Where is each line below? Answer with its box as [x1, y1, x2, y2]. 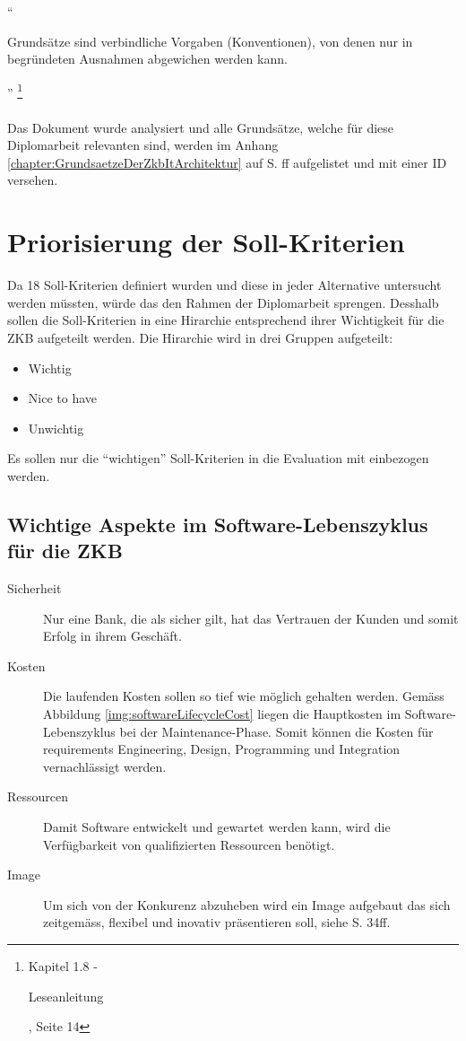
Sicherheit [7, 579, 62, 598]
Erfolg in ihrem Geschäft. [43, 626, 182, 645]
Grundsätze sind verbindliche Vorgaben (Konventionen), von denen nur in [7, 31, 413, 50]
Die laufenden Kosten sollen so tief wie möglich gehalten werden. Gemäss [43, 687, 444, 705]
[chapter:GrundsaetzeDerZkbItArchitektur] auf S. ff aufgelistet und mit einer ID [7, 153, 447, 171]
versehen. [7, 171, 58, 189]
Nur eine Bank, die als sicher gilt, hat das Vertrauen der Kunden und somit [43, 608, 459, 627]
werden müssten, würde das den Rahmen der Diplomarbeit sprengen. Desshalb [7, 293, 439, 311]
